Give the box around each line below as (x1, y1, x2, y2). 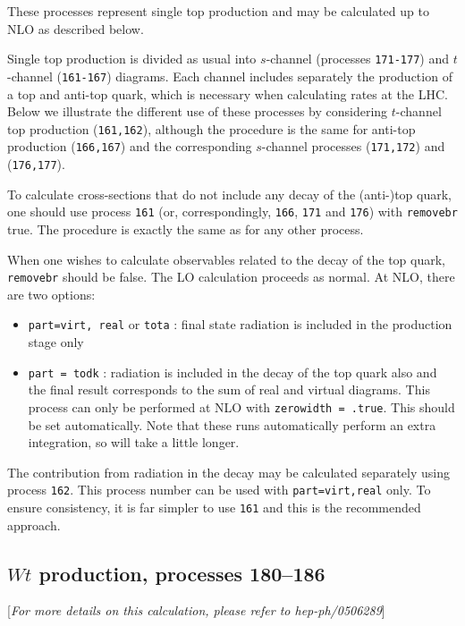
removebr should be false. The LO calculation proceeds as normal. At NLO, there (7, 267, 455, 286)
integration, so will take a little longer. (28, 433, 240, 452)
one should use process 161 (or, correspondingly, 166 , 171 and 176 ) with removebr (7, 202, 458, 221)
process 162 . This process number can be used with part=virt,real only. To (7, 480, 431, 499)
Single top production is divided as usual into (7, 49, 257, 68)
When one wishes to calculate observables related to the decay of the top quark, (7, 250, 445, 268)
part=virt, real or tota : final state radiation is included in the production (28, 315, 452, 334)
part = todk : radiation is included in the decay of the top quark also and (28, 362, 437, 381)
